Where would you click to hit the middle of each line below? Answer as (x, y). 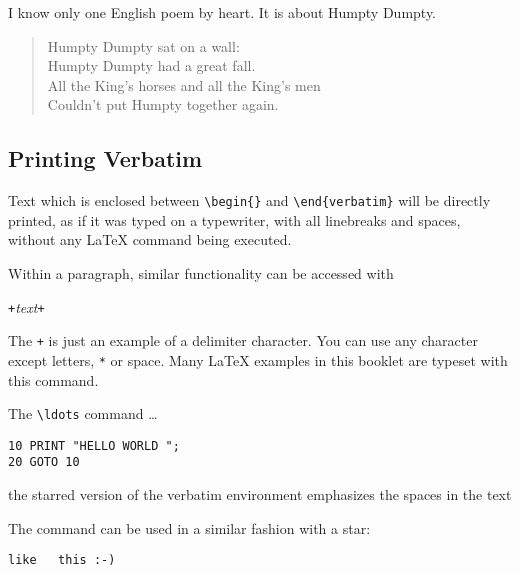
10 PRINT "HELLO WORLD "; (94, 445)
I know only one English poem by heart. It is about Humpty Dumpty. (222, 12)
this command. (53, 379)
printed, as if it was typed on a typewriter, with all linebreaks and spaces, (234, 219)
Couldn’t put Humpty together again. (163, 104)
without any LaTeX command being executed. (150, 239)
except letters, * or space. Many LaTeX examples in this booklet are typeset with (258, 359)
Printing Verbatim (105, 158)
